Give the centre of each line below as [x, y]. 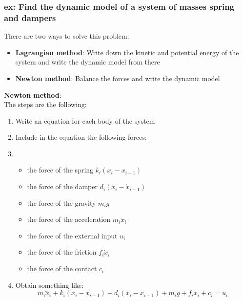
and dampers [30, 17]
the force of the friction [62, 252]
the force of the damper [62, 186]
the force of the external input [72, 235]
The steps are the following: [45, 104]
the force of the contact [62, 269]
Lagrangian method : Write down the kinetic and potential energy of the [127, 52]
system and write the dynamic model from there [88, 62]
